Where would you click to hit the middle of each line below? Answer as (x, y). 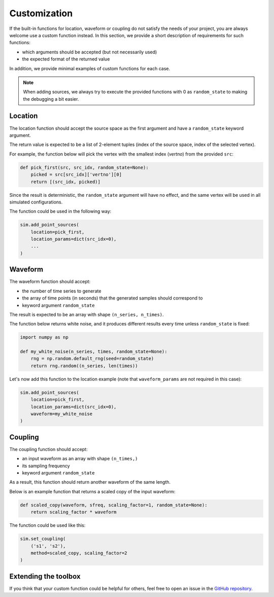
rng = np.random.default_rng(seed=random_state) (92, 359)
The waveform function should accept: (50, 282)
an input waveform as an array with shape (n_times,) (80, 459)
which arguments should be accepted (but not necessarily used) (90, 52)
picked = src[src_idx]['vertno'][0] (76, 175)
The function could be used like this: (47, 525)
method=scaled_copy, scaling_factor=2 (79, 553)
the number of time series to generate (62, 291)
